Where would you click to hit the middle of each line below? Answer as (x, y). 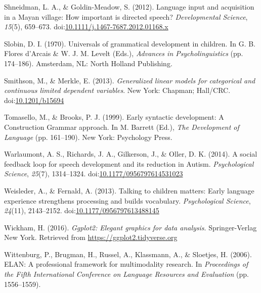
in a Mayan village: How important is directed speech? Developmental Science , (126, 16)
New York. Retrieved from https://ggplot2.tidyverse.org (91, 237)
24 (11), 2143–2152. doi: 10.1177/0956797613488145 (82, 210)
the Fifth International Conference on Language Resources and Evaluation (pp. (126, 274)
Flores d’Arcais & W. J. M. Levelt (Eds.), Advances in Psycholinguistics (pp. (124, 53)
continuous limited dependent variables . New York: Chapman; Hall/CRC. (117, 90)
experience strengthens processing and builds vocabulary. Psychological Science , (127, 200)
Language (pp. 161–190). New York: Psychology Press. (88, 137)
